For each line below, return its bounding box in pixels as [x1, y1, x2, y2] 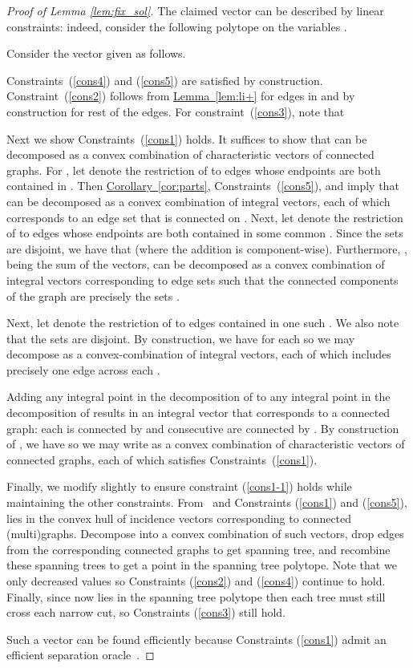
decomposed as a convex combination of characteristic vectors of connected [6, 146, 375, 163]
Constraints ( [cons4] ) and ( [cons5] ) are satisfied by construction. [6, 71, 323, 88]
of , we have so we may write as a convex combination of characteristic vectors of [6, 435, 405, 452]
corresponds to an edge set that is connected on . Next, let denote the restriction [6, 208, 403, 225]
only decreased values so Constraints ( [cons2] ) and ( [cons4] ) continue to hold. [6, 573, 386, 589]
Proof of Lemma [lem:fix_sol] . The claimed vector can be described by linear [6, 2, 384, 18]
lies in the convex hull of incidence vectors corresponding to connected [6, 509, 352, 526]
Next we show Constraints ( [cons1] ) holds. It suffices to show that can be [6, 130, 367, 147]
